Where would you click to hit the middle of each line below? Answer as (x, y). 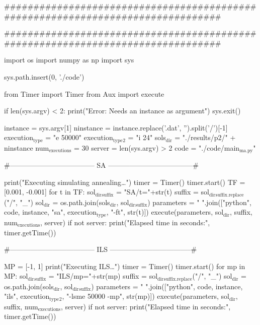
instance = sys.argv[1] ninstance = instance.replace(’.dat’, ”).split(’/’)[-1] (116, 127)
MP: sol (16, 276)
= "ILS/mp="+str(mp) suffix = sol (103, 276)
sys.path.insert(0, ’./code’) (44, 76)
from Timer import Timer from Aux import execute (84, 93)
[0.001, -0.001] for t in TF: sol (50, 192)
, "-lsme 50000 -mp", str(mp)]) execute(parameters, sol (146, 296)
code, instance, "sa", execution (51, 212)
